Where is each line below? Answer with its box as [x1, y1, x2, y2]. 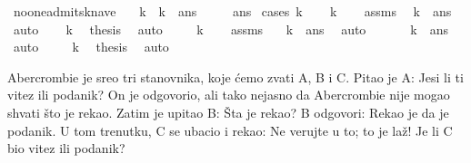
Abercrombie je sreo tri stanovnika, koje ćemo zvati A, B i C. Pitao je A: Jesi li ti [7, 67, 464, 86]
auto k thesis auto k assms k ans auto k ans [13, 19, 449, 38]
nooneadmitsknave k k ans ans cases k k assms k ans [13, 2, 452, 20]
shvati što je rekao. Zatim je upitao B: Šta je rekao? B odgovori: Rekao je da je [7, 102, 449, 121]
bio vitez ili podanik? [7, 139, 125, 158]
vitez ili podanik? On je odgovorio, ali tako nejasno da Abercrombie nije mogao [7, 85, 450, 104]
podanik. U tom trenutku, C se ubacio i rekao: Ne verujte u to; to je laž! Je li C [7, 120, 453, 139]
